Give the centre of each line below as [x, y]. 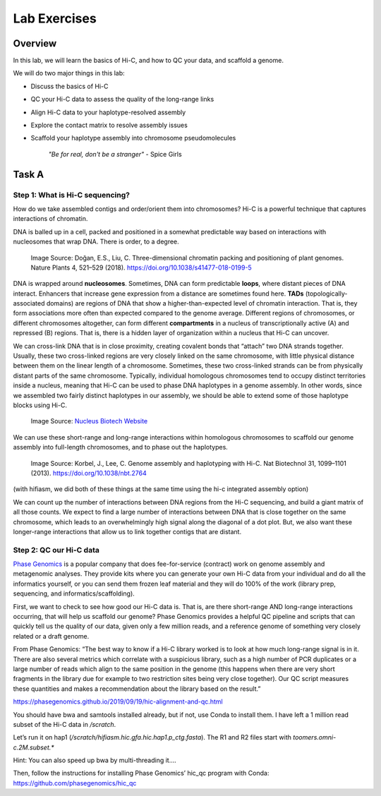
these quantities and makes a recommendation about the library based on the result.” [137, 689]
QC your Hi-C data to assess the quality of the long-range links [122, 99]
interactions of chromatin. [50, 219]
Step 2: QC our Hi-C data [56, 550]
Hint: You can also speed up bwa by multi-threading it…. [95, 760]
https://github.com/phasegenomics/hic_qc [75, 783]
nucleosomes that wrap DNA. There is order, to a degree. [96, 242]
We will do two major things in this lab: [69, 73]
